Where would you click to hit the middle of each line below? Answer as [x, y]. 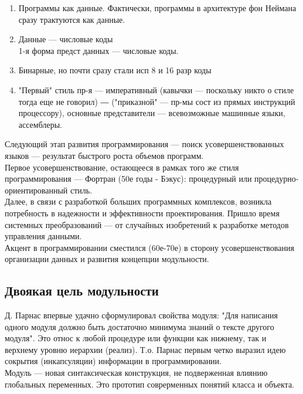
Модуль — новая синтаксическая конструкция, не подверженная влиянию [136, 373]
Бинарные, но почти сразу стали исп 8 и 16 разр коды [115, 70]
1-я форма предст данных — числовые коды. [98, 50]
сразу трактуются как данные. [72, 19]
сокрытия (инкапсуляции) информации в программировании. [113, 361]
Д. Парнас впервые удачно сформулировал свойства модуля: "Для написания [141, 315]
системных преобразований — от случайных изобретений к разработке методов [147, 224]
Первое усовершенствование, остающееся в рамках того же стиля [122, 167]
